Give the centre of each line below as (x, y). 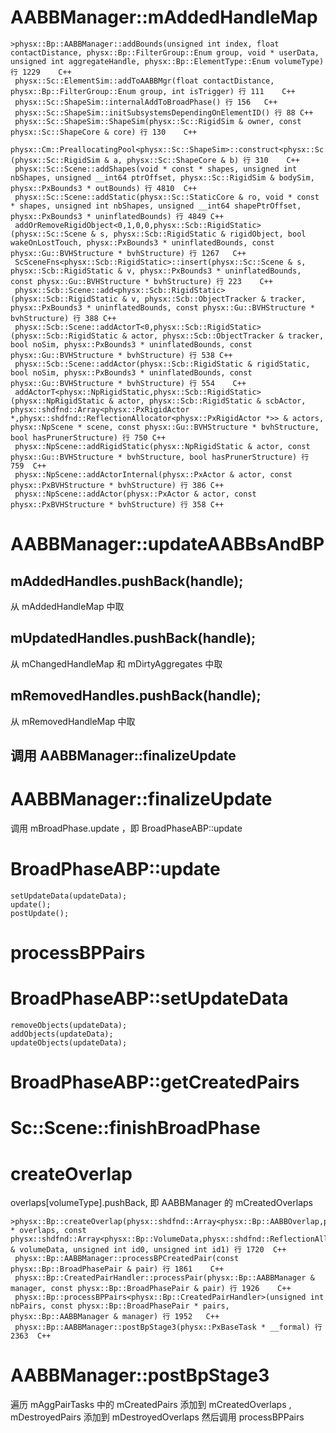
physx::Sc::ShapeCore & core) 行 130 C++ (104, 132)
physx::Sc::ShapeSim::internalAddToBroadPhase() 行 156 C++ (146, 102)
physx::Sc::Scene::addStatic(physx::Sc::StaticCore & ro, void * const (167, 197)
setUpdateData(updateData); (69, 896)
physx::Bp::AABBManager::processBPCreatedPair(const (127, 1259)
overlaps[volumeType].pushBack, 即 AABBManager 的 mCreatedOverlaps (161, 1203)
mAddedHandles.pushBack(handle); (127, 581)
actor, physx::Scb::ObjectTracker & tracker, (228, 336)
